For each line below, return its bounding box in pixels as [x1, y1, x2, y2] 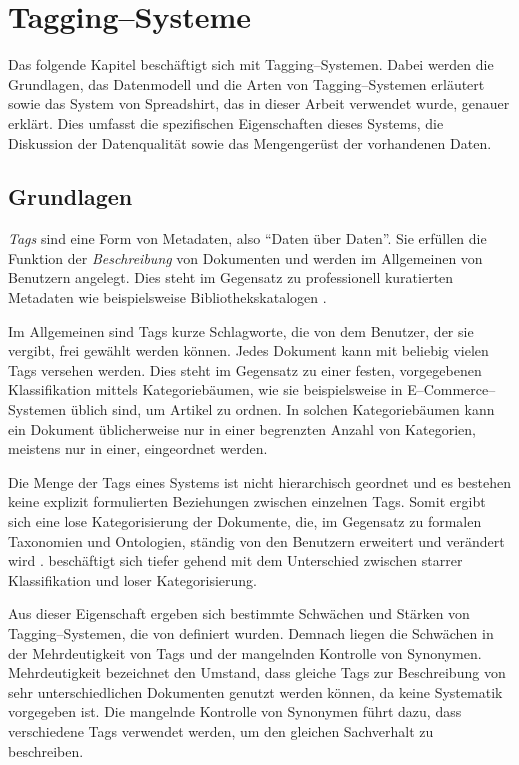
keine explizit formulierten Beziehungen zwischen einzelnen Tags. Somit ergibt [8, 491, 486, 512]
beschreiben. [8, 740, 84, 761]
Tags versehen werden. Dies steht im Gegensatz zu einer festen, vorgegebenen [8, 359, 482, 380]
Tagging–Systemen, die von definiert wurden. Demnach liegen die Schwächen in [8, 622, 494, 643]
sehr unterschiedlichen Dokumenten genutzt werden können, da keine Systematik [8, 681, 503, 702]
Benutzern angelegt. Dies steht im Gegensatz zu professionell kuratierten [8, 267, 454, 288]
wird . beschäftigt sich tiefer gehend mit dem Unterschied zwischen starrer [8, 550, 463, 571]
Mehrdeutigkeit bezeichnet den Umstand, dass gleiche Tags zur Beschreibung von [8, 662, 506, 683]
